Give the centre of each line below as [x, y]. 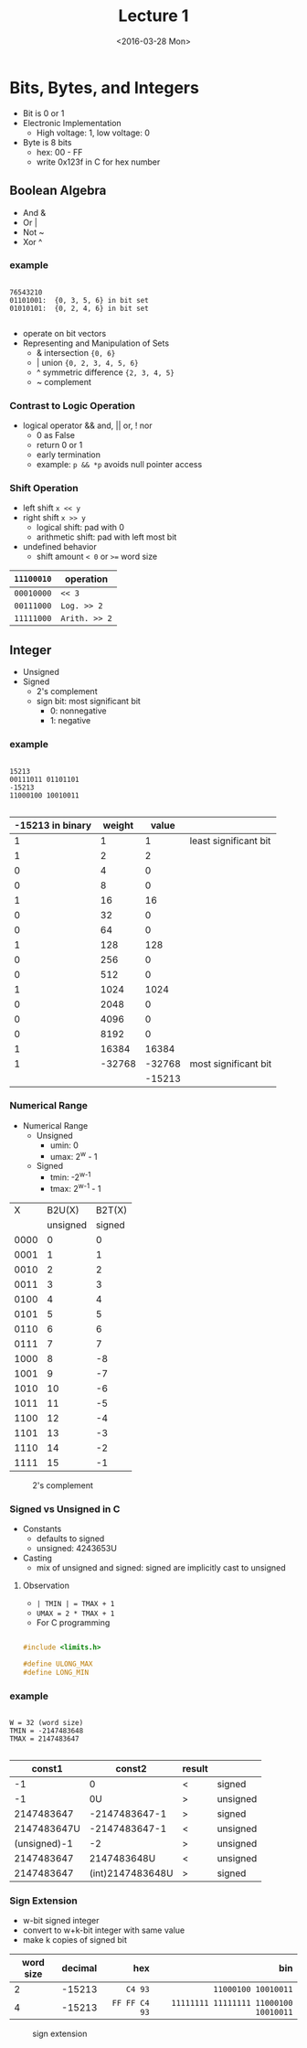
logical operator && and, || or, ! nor [87, 425]
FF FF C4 [131, 2003]
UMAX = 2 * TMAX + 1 [75, 1614]
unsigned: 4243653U [76, 1549]
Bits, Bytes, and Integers [104, 87]
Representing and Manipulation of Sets [96, 343]
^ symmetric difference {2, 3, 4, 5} [106, 372]
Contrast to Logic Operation [72, 405]
